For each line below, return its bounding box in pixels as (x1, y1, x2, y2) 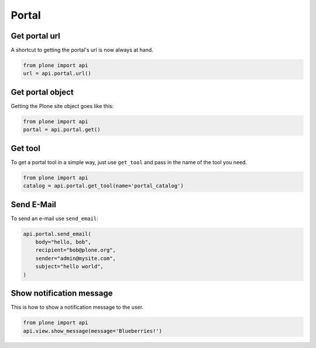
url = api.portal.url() (23, 70, 92, 77)
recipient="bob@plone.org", (35, 247, 116, 253)
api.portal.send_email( (23, 231, 92, 237)
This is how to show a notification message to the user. (11, 304, 143, 311)
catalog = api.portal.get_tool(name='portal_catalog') (23, 183, 184, 189)
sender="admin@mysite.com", (35, 255, 116, 262)
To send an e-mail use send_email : (11, 215, 99, 222)
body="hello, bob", (35, 239, 92, 245)
